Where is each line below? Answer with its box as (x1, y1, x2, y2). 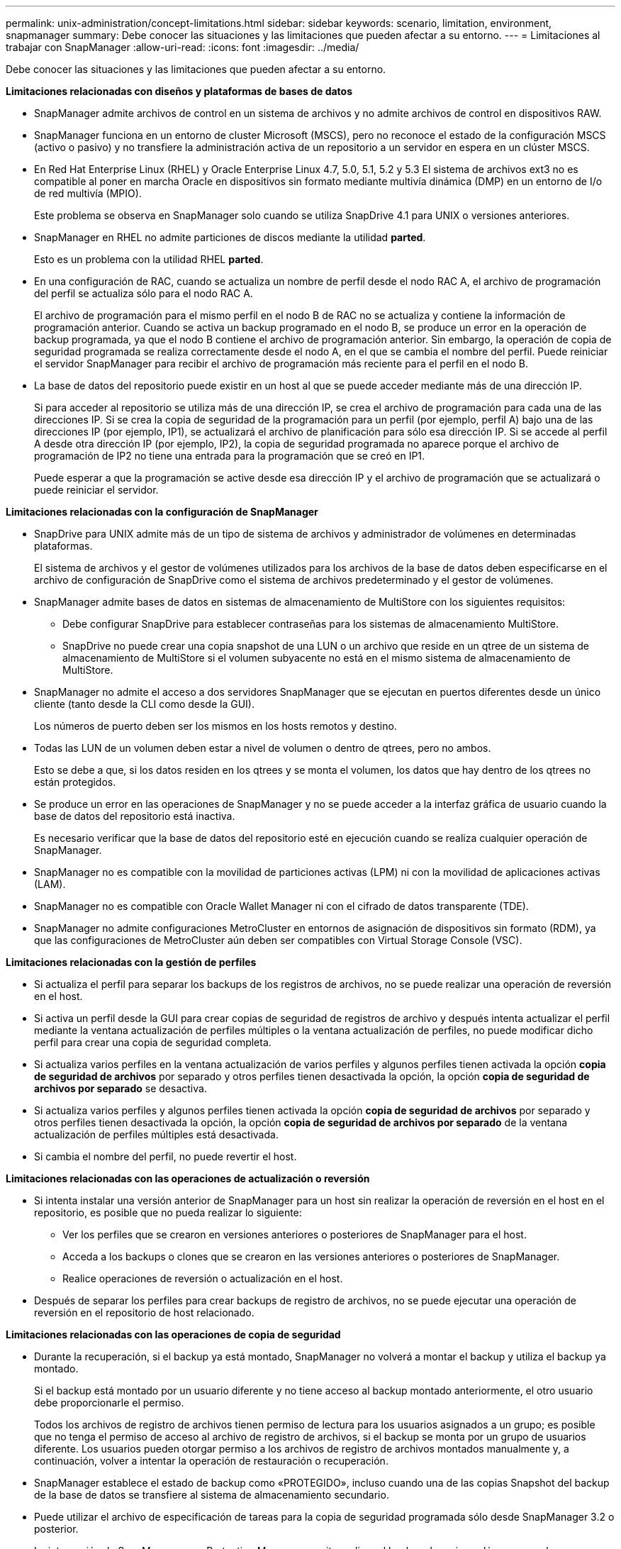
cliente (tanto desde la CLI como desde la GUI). (34, 698, 254, 710)
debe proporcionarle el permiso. (34, 1397, 184, 1409)
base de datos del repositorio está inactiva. (34, 810, 235, 822)
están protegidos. (34, 776, 116, 788)
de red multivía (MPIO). (34, 187, 142, 199)
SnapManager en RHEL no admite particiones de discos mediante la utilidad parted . (34, 231, 426, 243)
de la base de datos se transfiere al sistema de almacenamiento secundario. (34, 1489, 389, 1501)
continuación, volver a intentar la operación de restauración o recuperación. (34, 1455, 388, 1467)
